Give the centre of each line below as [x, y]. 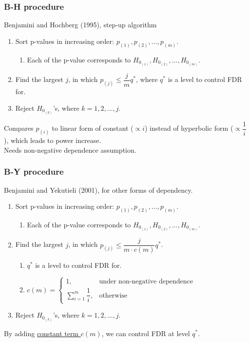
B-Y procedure [34, 171]
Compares [19, 128]
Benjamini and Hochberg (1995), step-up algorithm [80, 25]
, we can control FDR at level [146, 333]
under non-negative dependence [146, 282]
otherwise [113, 295]
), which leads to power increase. [53, 140]
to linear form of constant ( [93, 128]
